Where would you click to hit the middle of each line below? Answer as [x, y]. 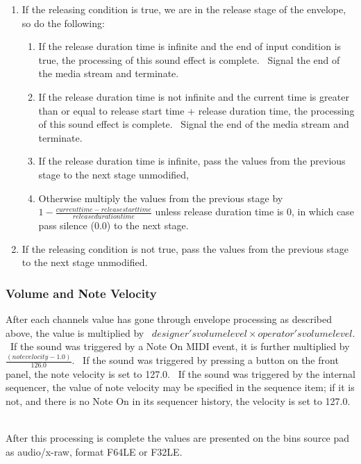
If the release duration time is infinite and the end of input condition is [190, 46]
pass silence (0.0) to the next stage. [114, 225]
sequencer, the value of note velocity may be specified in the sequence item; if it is [180, 387]
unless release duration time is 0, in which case [254, 212]
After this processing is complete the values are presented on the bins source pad [178, 438]
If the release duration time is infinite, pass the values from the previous [192, 161]
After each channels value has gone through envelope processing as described [169, 318]
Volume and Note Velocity [81, 293]
